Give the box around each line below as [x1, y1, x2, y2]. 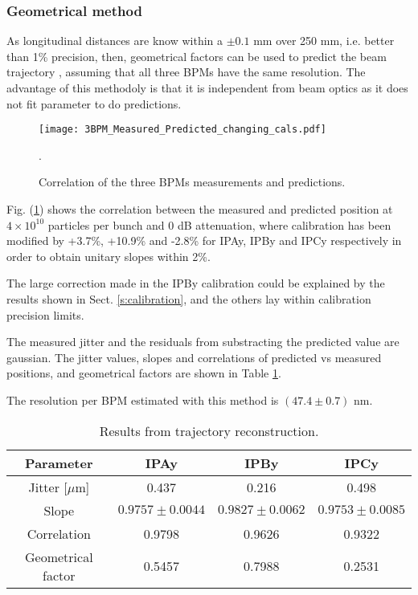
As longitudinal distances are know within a [6, 32, 223, 49]
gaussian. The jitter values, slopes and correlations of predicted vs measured [6, 348, 382, 365]
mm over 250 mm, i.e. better [253, 32, 395, 49]
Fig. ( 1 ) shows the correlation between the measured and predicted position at [6, 201, 393, 218]
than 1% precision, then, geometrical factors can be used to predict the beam [6, 47, 387, 64]
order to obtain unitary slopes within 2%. [6, 247, 211, 264]
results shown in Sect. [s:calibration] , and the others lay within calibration [6, 291, 371, 307]
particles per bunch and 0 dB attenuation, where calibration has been [47, 216, 391, 233]
